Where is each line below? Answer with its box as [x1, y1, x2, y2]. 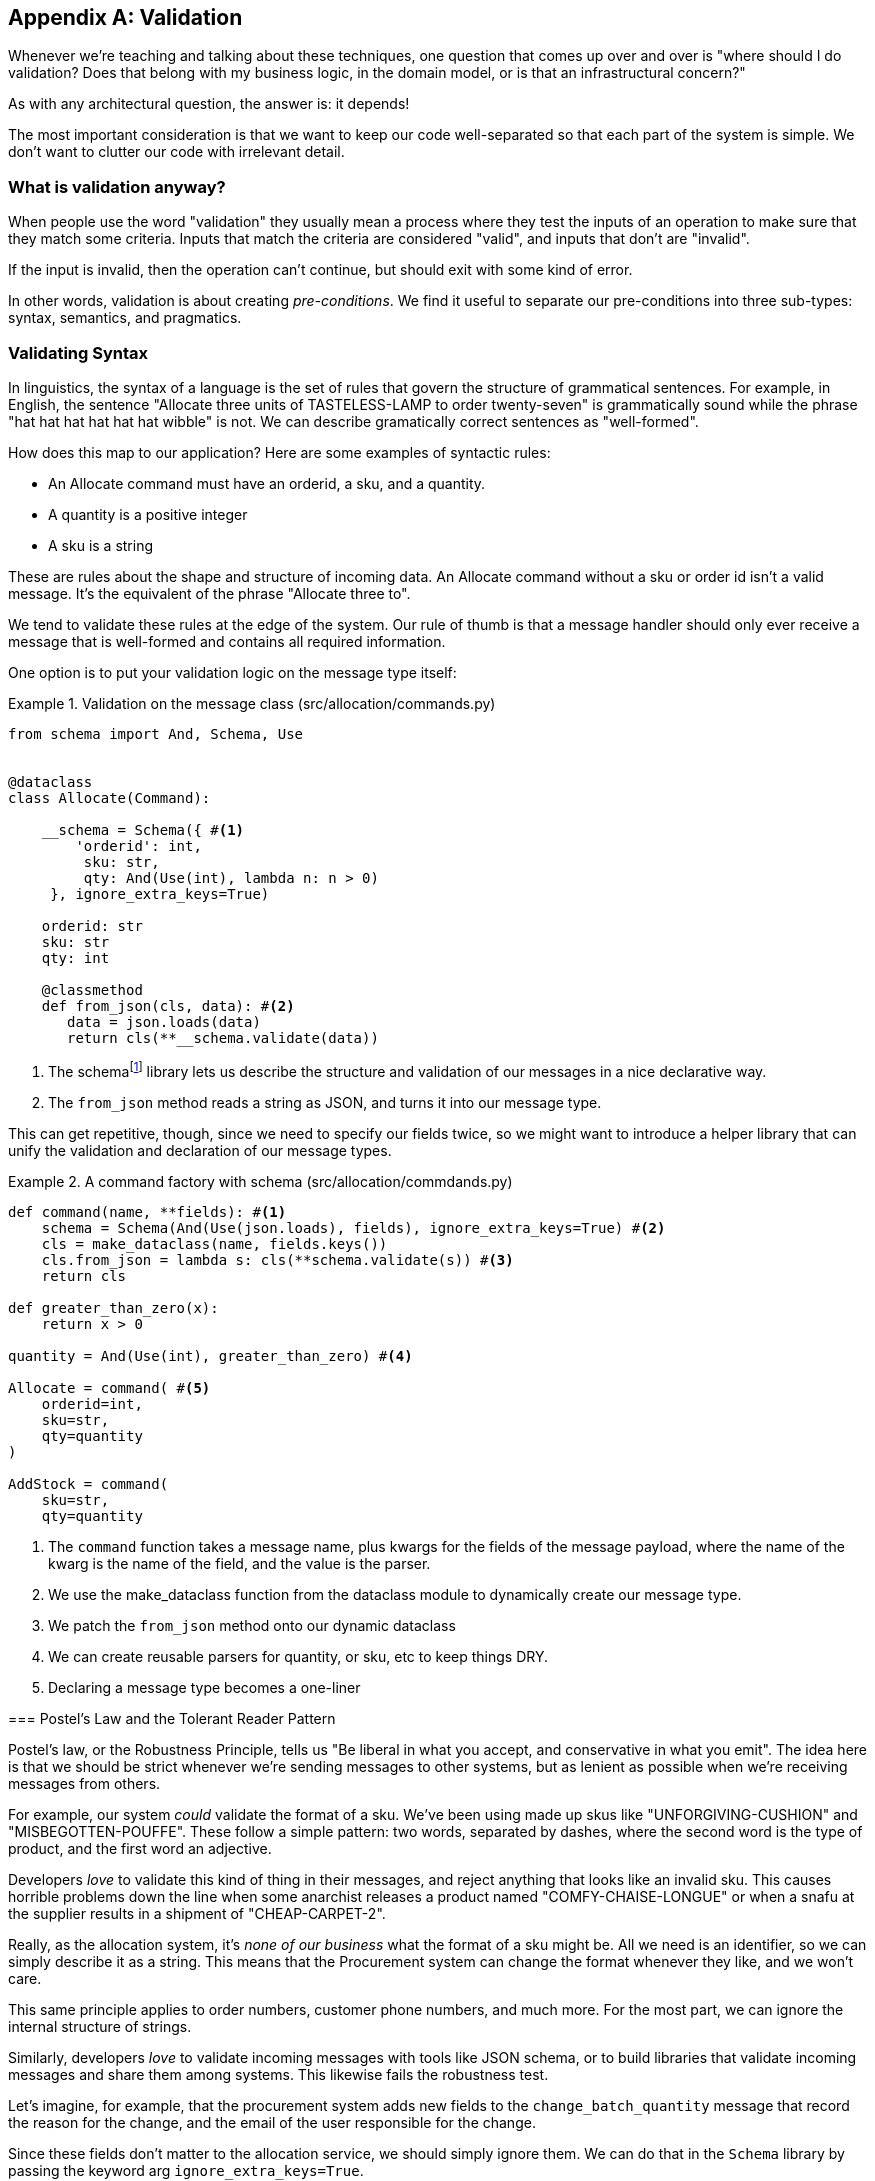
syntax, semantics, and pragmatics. [8, 309, 242, 327]
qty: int [41, 949, 110, 966]
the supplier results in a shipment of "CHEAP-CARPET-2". [8, 1904, 386, 1922]
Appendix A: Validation [8, 5, 243, 30]
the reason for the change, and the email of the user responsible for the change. [8, 2113, 536, 2131]
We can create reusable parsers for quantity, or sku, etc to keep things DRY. [48, 1647, 549, 1665]
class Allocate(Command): [8, 789, 211, 806]
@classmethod [41, 981, 143, 998]
